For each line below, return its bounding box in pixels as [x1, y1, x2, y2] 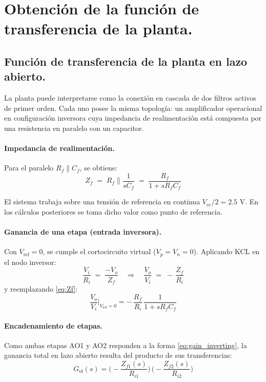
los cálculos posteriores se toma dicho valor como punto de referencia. [4, 206, 222, 217]
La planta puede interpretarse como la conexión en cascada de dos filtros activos [4, 92, 256, 103]
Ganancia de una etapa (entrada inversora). [4, 226, 161, 237]
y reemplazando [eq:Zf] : [4, 283, 78, 294]
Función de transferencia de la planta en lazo [4, 53, 248, 69]
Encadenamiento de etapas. [4, 320, 103, 331]
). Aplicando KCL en [193, 246, 260, 257]
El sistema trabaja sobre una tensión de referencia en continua [4, 196, 200, 207]
